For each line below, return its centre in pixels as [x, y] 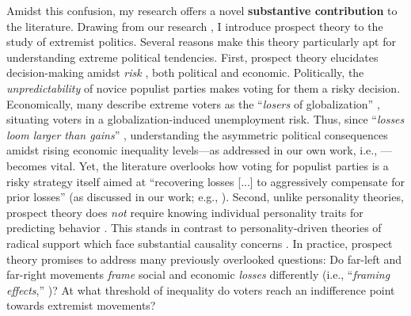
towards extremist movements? [81, 305]
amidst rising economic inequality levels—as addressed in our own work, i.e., [192, 150]
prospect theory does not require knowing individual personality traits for [185, 212]
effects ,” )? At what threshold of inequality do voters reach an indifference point [201, 289]
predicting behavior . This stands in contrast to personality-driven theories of [194, 228]
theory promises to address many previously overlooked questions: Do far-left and [204, 259]
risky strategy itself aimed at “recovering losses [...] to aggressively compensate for [205, 181]
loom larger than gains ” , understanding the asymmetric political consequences [197, 134]
